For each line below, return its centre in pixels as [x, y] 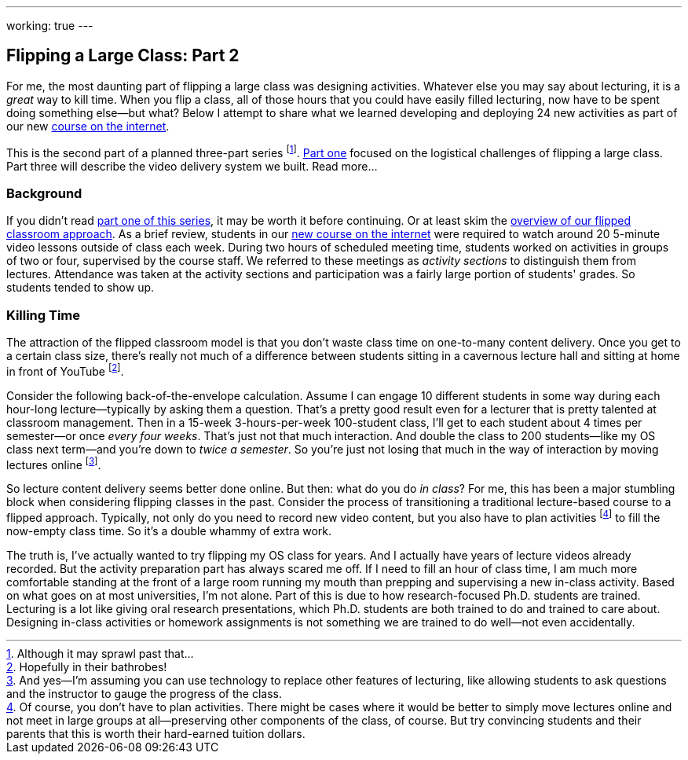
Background [44, 193]
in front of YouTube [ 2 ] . [65, 370]
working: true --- [50, 26]
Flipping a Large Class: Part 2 [123, 56]
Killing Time [44, 315]
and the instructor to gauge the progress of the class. [145, 693]
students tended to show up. [81, 288]
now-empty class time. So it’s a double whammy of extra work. [169, 531]
